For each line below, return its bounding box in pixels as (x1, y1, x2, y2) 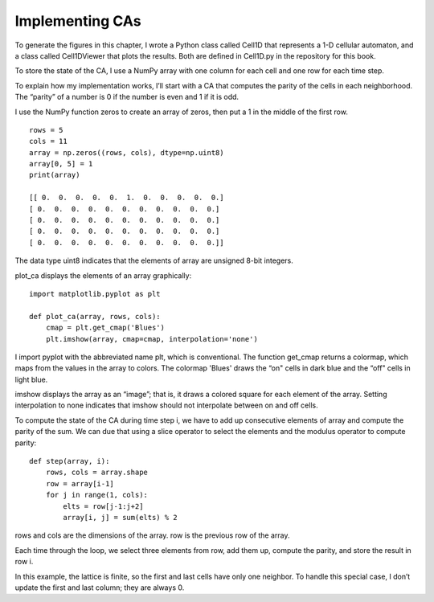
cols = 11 (29, 137, 68, 146)
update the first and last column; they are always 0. (14, 583, 185, 592)
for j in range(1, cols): (45, 490, 149, 500)
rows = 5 (29, 125, 63, 134)
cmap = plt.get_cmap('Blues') (45, 323, 165, 333)
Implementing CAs (14, 12, 141, 30)
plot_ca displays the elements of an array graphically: (14, 270, 192, 281)
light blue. (14, 375, 48, 384)
